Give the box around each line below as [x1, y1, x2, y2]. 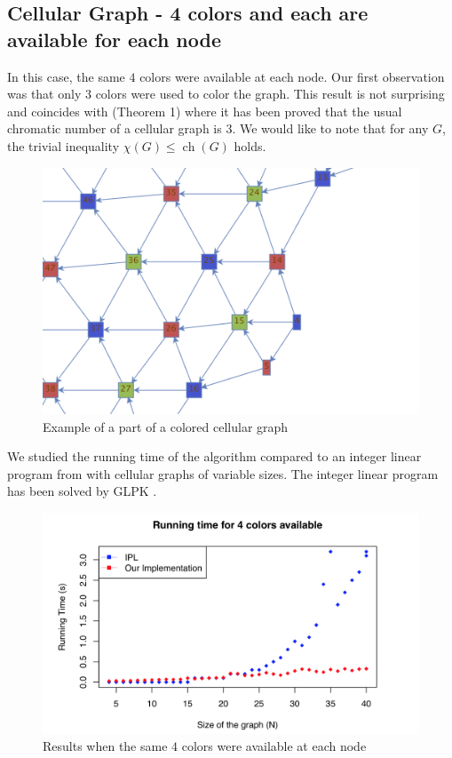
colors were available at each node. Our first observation [139, 67, 445, 85]
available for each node [7, 25, 221, 52]
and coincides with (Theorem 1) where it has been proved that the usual [7, 101, 402, 120]
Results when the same [43, 737, 168, 755]
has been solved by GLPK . [7, 482, 157, 500]
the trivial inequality [7, 136, 120, 155]
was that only [7, 84, 82, 103]
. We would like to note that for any [232, 119, 429, 138]
